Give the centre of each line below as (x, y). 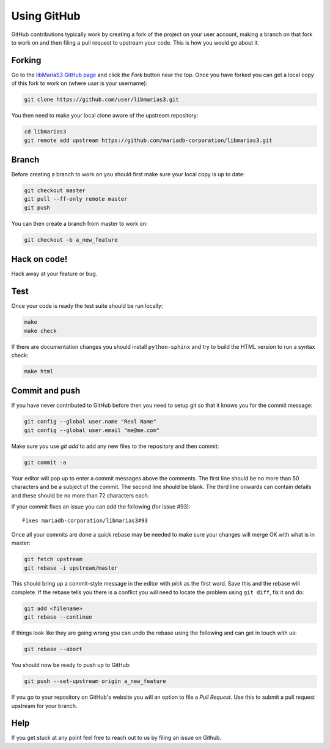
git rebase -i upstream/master (71, 568)
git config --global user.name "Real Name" (90, 422)
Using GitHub (46, 16)
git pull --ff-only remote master (76, 199)
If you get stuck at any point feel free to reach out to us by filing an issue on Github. (116, 738)
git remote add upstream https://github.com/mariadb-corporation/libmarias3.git (148, 140)
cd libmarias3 (45, 132)
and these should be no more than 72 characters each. (80, 495)
